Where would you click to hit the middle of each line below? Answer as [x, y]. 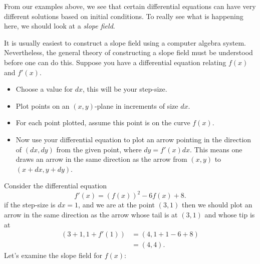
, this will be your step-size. [125, 89]
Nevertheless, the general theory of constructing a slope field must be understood [128, 52]
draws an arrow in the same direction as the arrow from [101, 159]
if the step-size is [30, 205]
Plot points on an [43, 105]
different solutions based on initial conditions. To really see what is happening [124, 16]
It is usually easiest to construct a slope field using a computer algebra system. [125, 42]
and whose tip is [230, 214]
